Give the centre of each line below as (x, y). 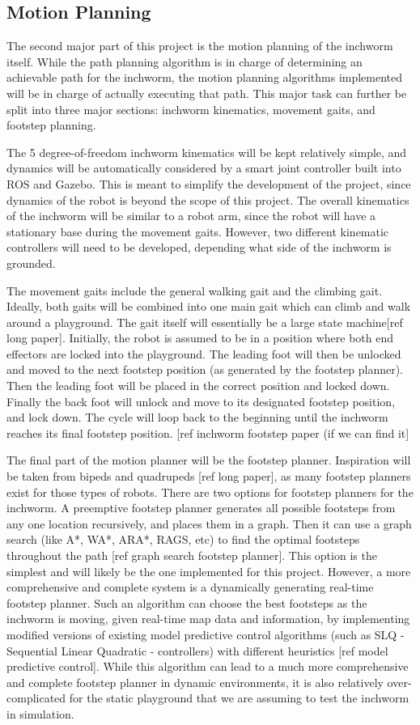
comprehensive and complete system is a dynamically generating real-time (190, 587)
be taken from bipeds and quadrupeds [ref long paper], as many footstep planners (209, 476)
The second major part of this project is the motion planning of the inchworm (200, 46)
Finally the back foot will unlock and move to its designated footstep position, (201, 401)
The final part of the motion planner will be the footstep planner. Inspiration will (209, 460)
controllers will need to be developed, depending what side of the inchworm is (199, 247)
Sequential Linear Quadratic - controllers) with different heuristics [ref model (197, 650)
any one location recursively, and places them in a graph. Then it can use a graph (209, 523)
